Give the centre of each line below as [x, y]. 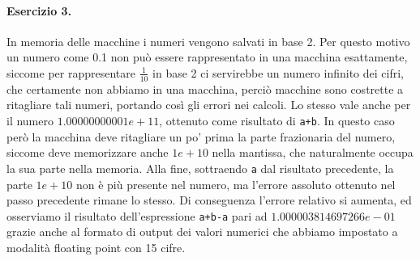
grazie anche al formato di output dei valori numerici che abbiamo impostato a [202, 232]
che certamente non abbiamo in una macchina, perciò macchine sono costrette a [205, 88]
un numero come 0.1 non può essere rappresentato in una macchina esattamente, [207, 57]
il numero [30, 120]
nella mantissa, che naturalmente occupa [313, 152]
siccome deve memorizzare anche [88, 152]
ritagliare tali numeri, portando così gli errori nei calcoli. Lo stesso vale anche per [209, 105]
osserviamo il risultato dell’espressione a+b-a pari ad [137, 215]
